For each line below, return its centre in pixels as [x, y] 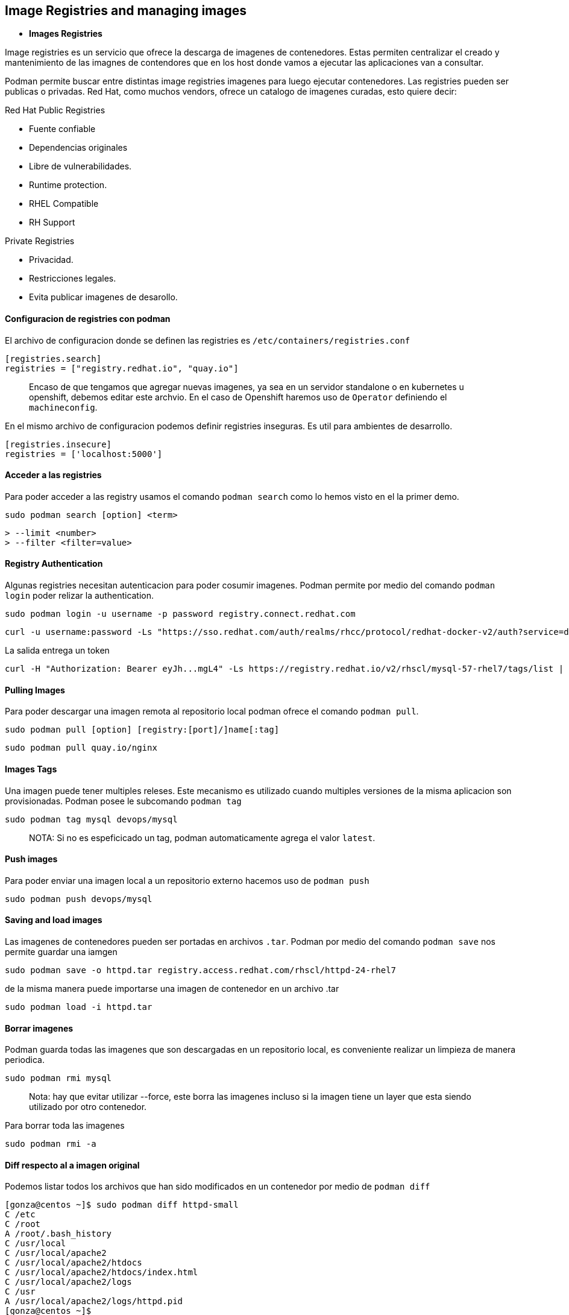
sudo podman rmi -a [51, 1144]
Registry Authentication [54, 564]
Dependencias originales [78, 148]
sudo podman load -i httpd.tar [79, 1007]
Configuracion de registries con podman [88, 319]
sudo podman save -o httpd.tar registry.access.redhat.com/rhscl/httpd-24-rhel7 [201, 970]
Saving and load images [54, 920]
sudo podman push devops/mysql [79, 899]
